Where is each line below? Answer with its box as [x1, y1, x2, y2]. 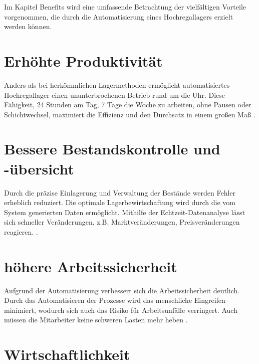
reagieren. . [4, 226, 38, 237]
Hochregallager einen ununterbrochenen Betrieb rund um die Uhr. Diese [4, 89, 225, 100]
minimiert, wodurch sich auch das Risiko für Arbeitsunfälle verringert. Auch [4, 304, 237, 315]
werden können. [4, 21, 52, 32]
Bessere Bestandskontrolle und [4, 138, 220, 159]
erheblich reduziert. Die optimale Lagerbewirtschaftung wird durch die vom [4, 197, 235, 208]
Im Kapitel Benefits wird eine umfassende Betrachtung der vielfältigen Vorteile [4, 2, 246, 12]
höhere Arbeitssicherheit [4, 256, 177, 276]
